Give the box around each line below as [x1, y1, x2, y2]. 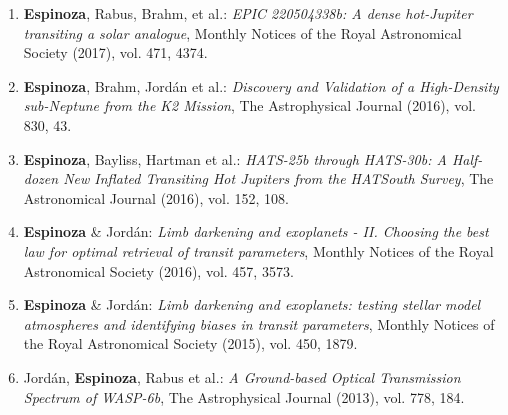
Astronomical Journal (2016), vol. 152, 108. [23, 187, 289, 208]
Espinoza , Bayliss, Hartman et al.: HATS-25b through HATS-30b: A [23, 148, 447, 169]
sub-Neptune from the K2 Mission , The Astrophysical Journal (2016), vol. [23, 95, 476, 116]
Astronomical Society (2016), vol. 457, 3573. [23, 260, 294, 281]
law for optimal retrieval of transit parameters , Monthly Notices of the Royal [23, 240, 494, 261]
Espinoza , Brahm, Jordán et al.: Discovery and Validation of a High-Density [23, 75, 499, 96]
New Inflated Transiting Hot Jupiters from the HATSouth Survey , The [63, 168, 494, 189]
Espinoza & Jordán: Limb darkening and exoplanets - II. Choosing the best [23, 221, 489, 242]
